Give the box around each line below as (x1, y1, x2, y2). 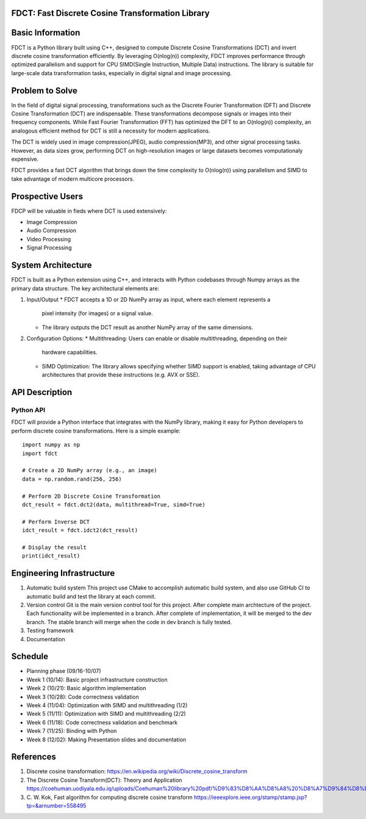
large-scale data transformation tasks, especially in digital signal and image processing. (11, 69, 232, 76)
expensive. (11, 155, 39, 162)
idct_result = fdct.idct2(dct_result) (22, 527, 138, 534)
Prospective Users (11, 191, 84, 202)
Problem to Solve (11, 86, 77, 96)
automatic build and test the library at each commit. (26, 592, 156, 600)
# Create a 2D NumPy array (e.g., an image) (22, 467, 158, 474)
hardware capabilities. (41, 349, 98, 356)
